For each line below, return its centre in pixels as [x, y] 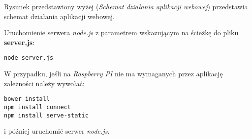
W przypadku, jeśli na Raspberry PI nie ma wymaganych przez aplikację [113, 74]
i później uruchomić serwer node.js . [57, 131]
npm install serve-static [46, 115]
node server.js [29, 58]
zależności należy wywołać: [44, 83]
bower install [27, 99]
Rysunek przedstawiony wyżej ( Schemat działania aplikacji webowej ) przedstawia [126, 6]
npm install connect [38, 107]
